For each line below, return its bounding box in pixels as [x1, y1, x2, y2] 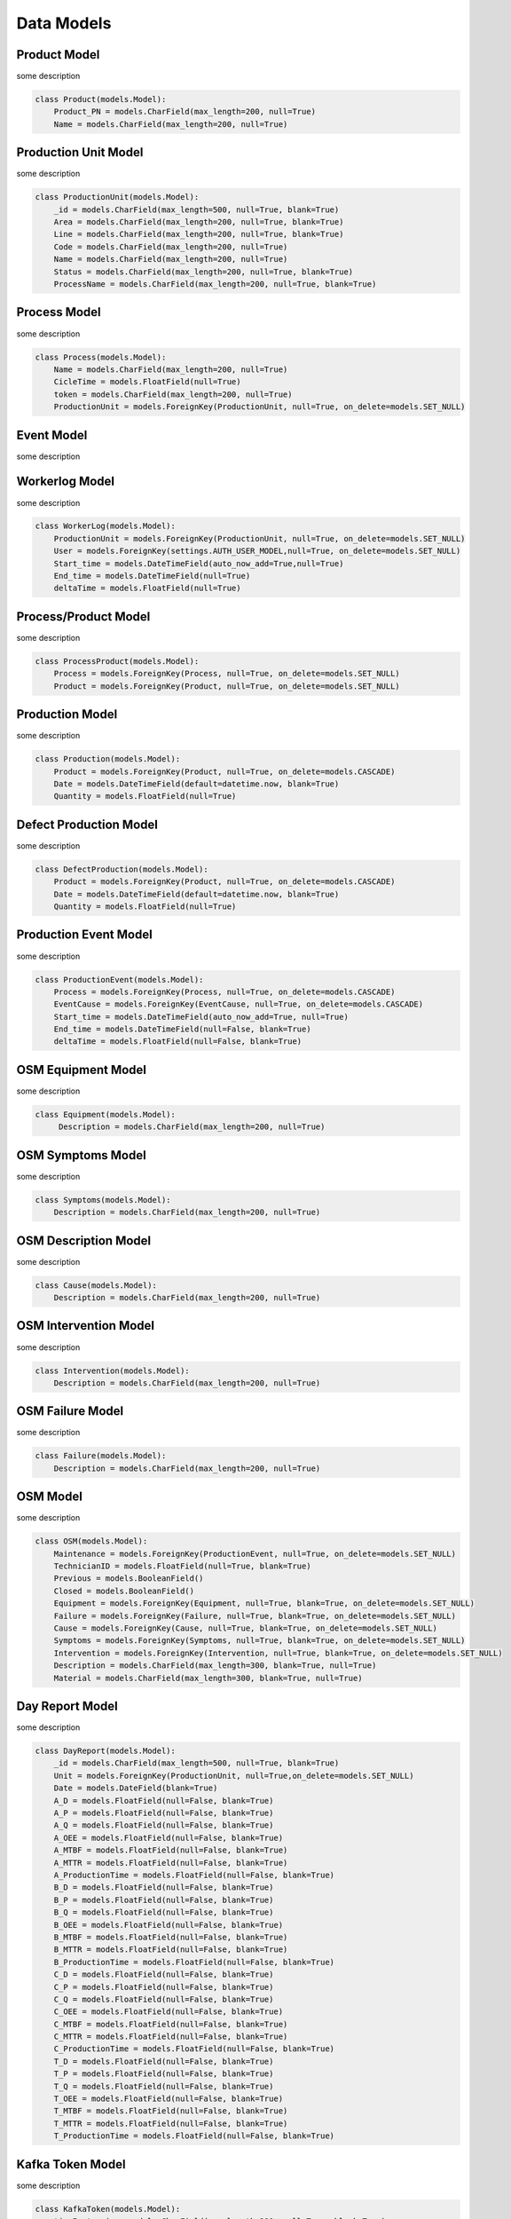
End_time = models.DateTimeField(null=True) [53, 571, 251, 581]
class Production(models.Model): [35, 754, 181, 764]
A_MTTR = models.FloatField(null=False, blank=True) [53, 1858, 288, 1868]
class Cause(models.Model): [35, 1280, 157, 1291]
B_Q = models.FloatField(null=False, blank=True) [53, 1907, 274, 1917]
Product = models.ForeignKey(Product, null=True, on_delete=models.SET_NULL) [53, 681, 401, 691]
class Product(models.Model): [35, 94, 167, 105]
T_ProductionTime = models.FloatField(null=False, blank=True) [53, 2131, 335, 2141]
